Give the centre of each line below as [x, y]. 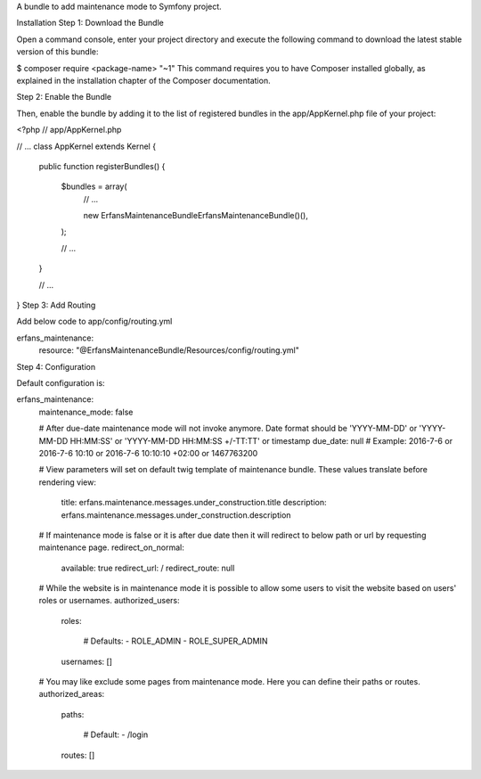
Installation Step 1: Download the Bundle [90, 23]
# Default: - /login [116, 734]
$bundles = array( [94, 186]
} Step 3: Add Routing [56, 305]
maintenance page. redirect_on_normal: [111, 547]
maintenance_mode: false [86, 412]
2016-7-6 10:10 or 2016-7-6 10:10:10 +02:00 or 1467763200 [148, 453]
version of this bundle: [57, 52]
